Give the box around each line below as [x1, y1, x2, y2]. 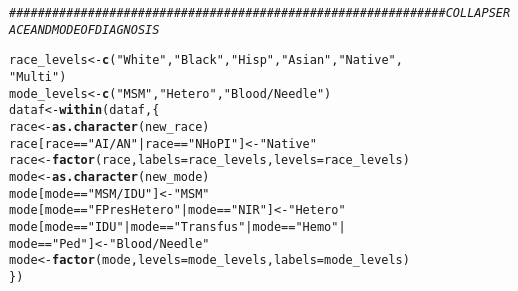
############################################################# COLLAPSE [9, 6, 503, 20]
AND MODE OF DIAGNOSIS [30, 22, 160, 37]
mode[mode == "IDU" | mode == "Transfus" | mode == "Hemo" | [9, 219, 346, 234]
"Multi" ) [9, 69, 67, 84]
